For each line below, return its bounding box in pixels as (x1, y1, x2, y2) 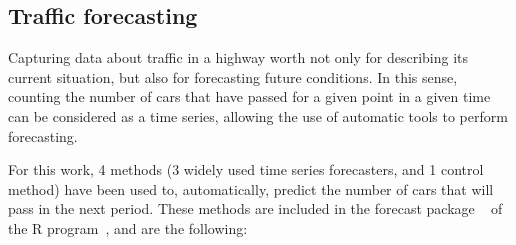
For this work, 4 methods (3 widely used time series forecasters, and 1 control (8, 159, 484, 180)
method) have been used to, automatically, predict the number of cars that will (8, 178, 494, 199)
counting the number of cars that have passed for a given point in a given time (8, 86, 491, 107)
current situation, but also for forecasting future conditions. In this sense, (8, 66, 458, 87)
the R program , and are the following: (8, 217, 248, 238)
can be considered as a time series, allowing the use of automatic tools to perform (8, 105, 508, 126)
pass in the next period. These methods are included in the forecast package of (8, 198, 503, 219)
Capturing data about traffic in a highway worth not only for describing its (8, 47, 469, 68)
